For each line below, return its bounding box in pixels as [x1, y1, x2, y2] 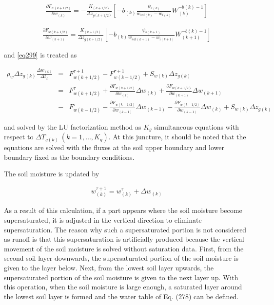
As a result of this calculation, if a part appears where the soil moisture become [4, 205, 242, 215]
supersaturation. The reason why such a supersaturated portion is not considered [4, 224, 247, 234]
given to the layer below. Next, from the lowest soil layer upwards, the [4, 263, 214, 273]
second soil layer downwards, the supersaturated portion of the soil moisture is [4, 253, 239, 263]
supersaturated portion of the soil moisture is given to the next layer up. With [4, 272, 238, 282]
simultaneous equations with [154, 121, 239, 132]
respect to [4, 132, 34, 142]
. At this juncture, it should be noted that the [108, 132, 246, 142]
